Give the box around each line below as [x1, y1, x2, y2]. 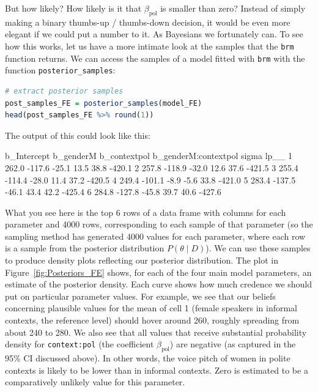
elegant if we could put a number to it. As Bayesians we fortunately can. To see [5, 28, 303, 40]
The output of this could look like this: [5, 128, 150, 141]
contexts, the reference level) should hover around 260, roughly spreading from [5, 314, 300, 327]
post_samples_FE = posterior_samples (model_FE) [5, 98, 202, 108]
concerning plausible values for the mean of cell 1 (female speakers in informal [5, 301, 298, 314]
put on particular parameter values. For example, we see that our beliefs [5, 289, 276, 302]
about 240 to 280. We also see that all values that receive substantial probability [5, 325, 307, 338]
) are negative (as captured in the [169, 338, 296, 350]
